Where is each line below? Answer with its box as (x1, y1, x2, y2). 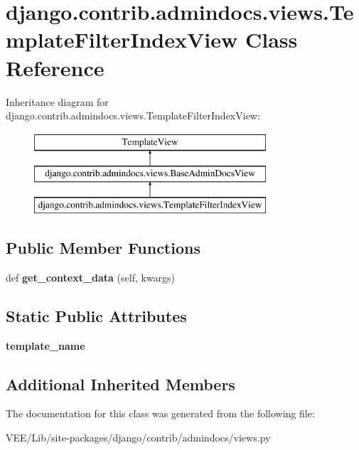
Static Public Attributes (6, 304, 187, 326)
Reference (6, 53, 105, 82)
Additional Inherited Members (6, 373, 235, 395)
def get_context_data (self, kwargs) (6, 269, 176, 284)
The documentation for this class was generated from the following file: (6, 406, 315, 421)
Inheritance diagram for (6, 94, 109, 109)
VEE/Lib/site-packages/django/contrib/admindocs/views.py (6, 430, 271, 445)
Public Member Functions (6, 237, 200, 259)
